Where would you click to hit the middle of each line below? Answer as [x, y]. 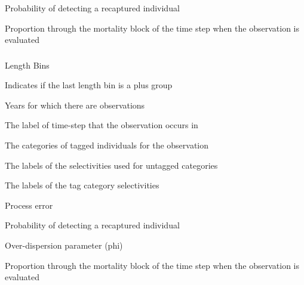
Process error [29, 205]
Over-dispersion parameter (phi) [64, 245]
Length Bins [27, 65]
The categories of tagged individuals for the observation [107, 145]
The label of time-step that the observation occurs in [102, 125]
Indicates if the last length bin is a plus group [89, 85]
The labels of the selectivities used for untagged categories [111, 165]
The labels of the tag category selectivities [82, 185]
